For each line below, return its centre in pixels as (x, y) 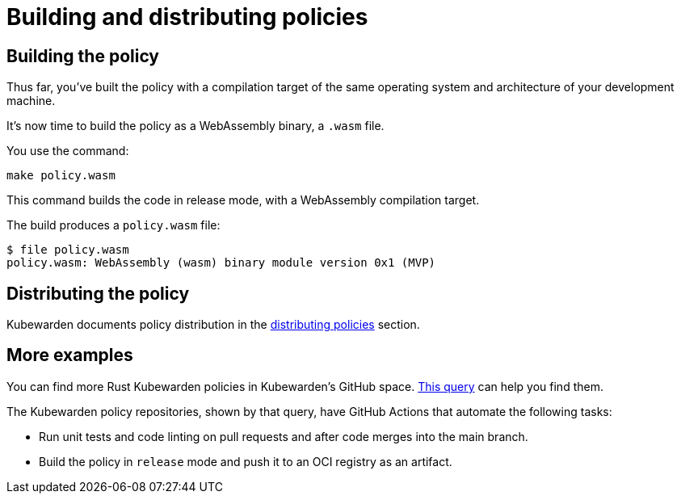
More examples (70, 355)
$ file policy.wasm (68, 250)
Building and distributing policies (187, 17)
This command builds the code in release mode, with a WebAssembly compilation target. (243, 200)
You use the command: (68, 151)
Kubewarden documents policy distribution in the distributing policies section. (213, 325)
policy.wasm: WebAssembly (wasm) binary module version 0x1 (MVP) (221, 263)
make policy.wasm (61, 176)
